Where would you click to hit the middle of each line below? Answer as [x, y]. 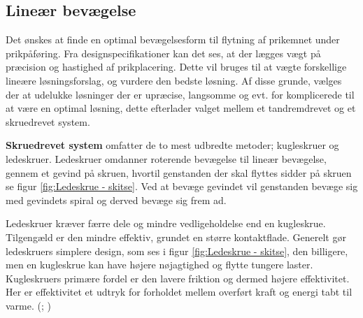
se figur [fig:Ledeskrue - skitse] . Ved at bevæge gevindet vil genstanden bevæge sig [182, 186]
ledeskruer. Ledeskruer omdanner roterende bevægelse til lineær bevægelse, [166, 158]
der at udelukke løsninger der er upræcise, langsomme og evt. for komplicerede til [180, 94]
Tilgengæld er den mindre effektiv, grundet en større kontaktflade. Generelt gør [176, 237]
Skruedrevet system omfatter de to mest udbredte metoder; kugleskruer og [172, 145]
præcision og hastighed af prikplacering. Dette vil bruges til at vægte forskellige [176, 67]
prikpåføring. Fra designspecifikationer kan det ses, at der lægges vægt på [163, 53]
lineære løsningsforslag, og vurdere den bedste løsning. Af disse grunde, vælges [174, 80]
